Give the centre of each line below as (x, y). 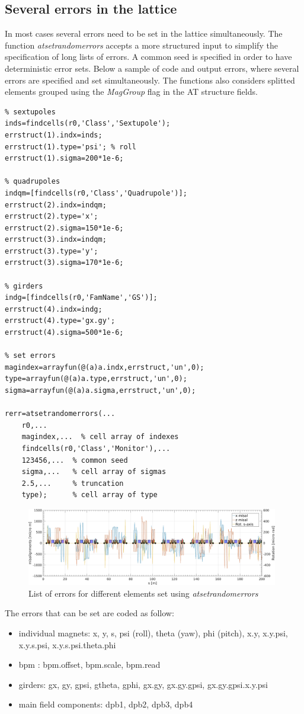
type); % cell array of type (89, 495)
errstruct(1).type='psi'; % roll (71, 147)
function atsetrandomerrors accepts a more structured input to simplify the (141, 45)
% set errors (30, 356)
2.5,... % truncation (73, 483)
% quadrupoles (33, 182)
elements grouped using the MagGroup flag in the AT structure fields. (131, 92)
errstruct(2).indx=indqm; (56, 205)
